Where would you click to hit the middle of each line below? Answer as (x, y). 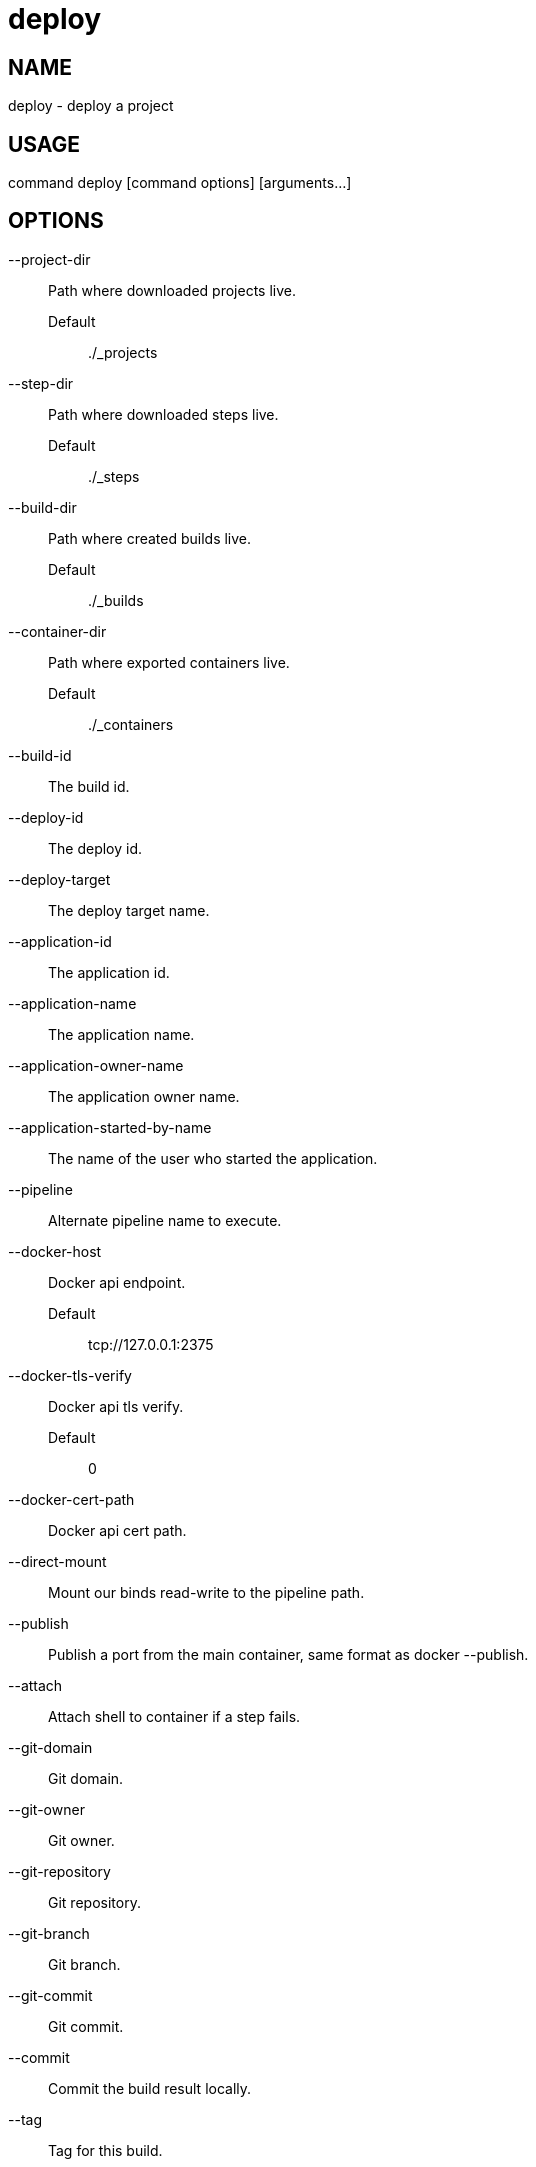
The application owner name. (144, 1096)
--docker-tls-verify (70, 1375)
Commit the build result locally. (150, 2088)
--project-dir (49, 259)
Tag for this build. (105, 2150)
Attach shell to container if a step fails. (174, 1716)
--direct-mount (57, 1561)
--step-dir (41, 383)
